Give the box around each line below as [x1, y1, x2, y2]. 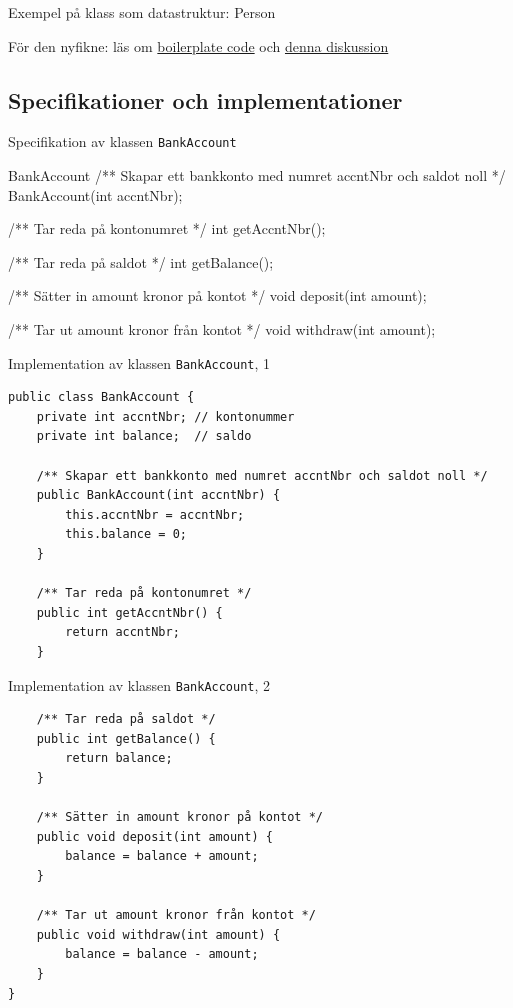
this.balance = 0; [65, 527, 187, 542]
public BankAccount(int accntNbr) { [36, 488, 281, 503]
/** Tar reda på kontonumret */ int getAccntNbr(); [8, 218, 326, 239]
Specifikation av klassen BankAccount [8, 131, 237, 152]
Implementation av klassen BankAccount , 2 [8, 674, 271, 695]
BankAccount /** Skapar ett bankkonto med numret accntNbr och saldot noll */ [8, 165, 506, 186]
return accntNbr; [65, 625, 180, 640]
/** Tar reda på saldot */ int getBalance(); [8, 251, 274, 272]
